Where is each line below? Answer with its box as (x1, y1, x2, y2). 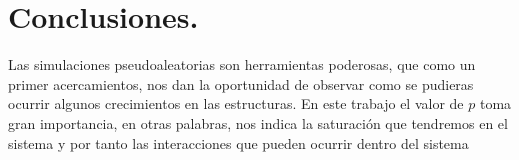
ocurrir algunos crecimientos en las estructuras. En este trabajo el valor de (8, 93, 464, 114)
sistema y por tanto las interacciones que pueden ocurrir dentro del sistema (8, 132, 469, 153)
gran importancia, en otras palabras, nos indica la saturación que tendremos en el (8, 112, 508, 133)
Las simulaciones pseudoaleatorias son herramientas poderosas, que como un (8, 54, 476, 75)
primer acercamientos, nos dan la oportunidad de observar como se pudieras (8, 73, 474, 94)
